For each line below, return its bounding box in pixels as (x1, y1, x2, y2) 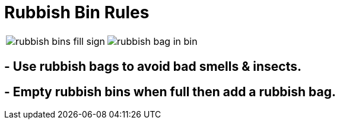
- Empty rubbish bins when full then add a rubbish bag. (4, 84, 336, 99)
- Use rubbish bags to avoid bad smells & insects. (4, 59, 301, 74)
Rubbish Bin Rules (4, 2, 150, 22)
